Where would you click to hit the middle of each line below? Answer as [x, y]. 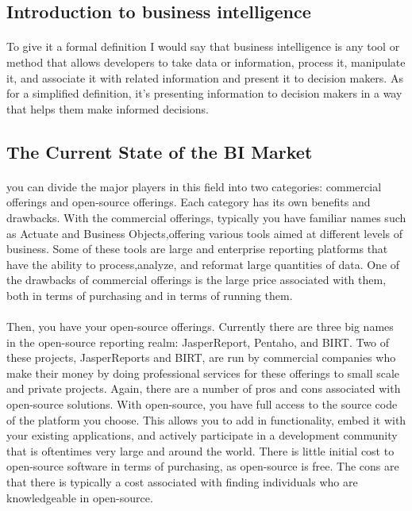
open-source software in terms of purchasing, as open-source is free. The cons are [203, 466]
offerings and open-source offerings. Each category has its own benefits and [189, 202]
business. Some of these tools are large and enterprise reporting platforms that [197, 249]
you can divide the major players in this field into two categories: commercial [194, 186]
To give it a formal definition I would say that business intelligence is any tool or [203, 46]
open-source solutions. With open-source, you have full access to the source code [202, 404]
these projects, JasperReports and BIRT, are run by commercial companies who [201, 357]
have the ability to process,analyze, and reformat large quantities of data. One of [203, 264]
